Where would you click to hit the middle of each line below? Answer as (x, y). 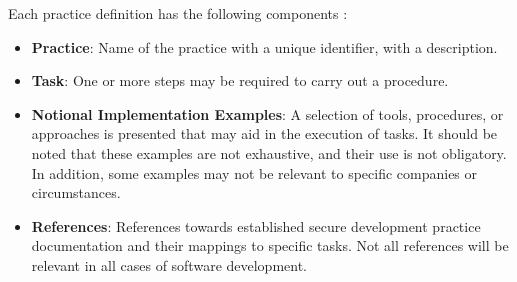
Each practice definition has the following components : (178, 13)
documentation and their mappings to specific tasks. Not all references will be (270, 245)
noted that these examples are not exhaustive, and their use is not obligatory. (269, 152)
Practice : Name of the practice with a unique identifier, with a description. (264, 46)
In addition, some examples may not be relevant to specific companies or (254, 172)
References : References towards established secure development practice (256, 225)
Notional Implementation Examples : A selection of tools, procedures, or (267, 113)
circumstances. (76, 192)
